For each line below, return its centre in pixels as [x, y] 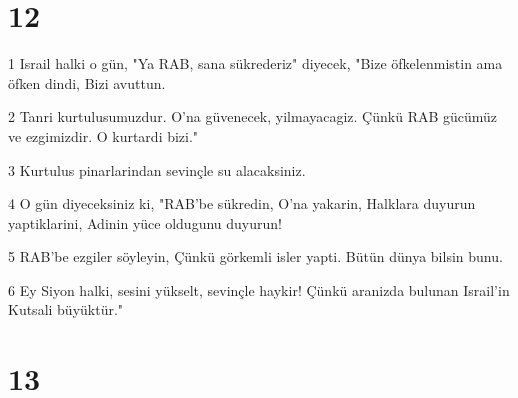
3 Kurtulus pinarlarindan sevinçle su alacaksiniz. [157, 169]
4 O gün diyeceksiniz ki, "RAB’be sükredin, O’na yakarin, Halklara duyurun [242, 203]
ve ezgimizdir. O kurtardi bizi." [103, 135]
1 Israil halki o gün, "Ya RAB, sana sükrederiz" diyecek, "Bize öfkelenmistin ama [255, 63]
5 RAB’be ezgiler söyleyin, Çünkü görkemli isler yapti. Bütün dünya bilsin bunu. [255, 256]
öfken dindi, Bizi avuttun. [87, 82]
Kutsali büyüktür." [66, 309]
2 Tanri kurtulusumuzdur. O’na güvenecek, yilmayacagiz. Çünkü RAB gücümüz [253, 116]
